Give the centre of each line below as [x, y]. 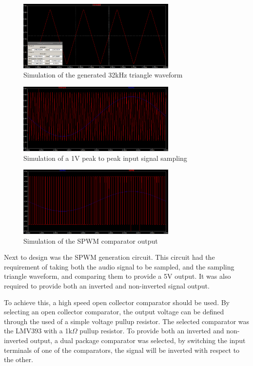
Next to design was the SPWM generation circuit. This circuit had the [109, 257]
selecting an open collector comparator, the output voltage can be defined [114, 312]
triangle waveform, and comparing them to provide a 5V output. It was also [117, 276]
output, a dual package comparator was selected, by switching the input [138, 340]
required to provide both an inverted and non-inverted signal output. [107, 285]
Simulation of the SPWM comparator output [91, 241]
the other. [19, 359]
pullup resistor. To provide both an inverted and [152, 331]
